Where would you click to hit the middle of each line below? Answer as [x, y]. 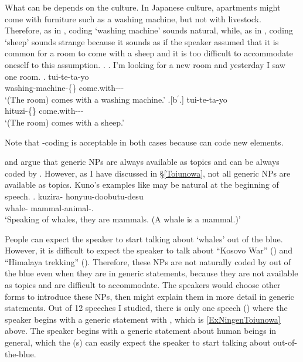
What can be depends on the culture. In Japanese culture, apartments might [143, 7]
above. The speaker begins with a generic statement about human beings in [141, 331]
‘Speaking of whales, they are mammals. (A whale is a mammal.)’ [123, 219]
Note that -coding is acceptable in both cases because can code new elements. [144, 142]
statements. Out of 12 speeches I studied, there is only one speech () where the [146, 308]
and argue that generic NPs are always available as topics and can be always [142, 162]
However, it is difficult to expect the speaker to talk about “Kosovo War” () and [149, 250]
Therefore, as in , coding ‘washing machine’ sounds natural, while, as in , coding [149, 30]
